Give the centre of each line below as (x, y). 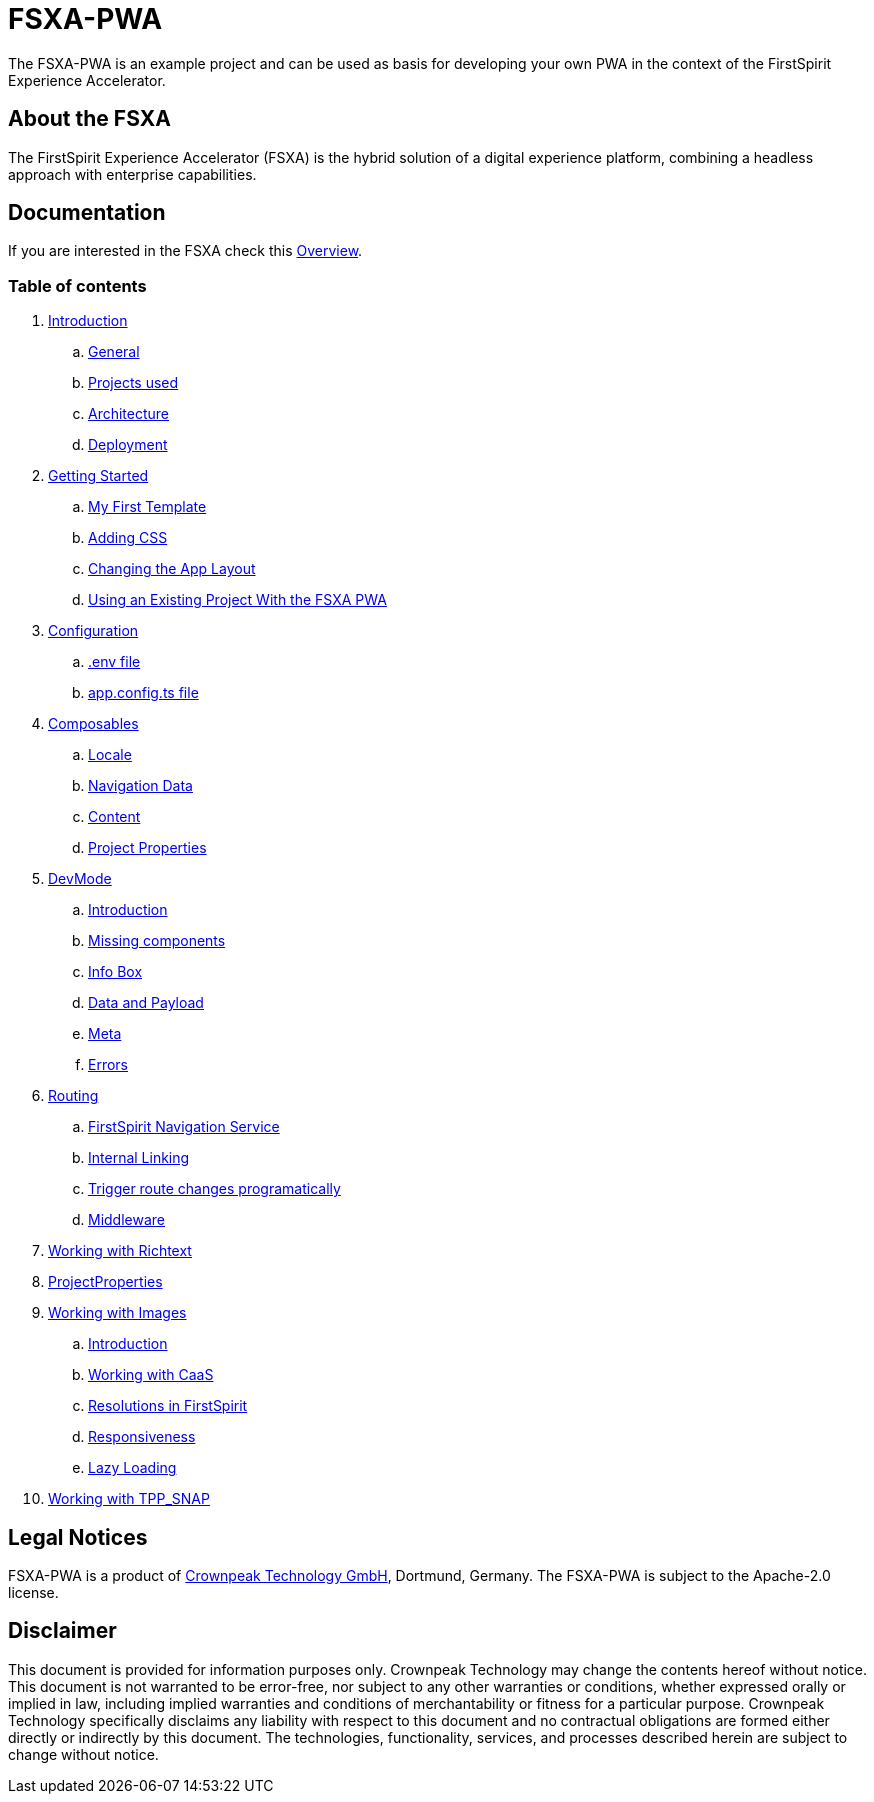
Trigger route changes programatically (214, 1189)
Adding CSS (128, 538)
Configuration (93, 631)
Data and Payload (146, 1003)
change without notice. (83, 1754)
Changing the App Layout (172, 569)
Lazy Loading (132, 1468)
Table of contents (77, 285)
